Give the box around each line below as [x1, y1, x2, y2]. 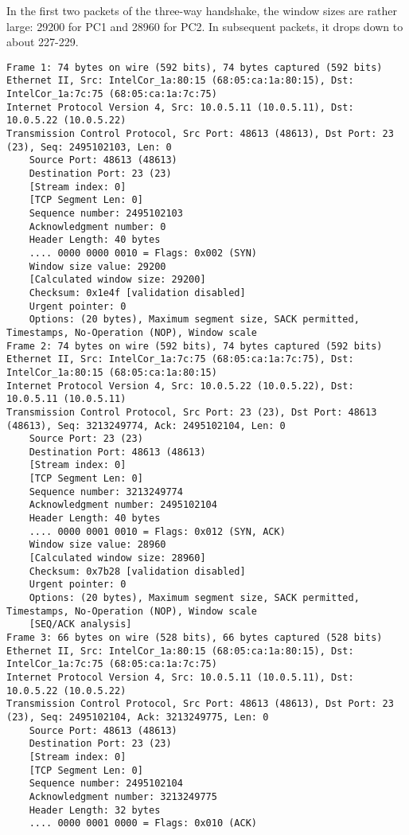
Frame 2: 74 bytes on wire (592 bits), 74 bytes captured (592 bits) [6, 340, 383, 352]
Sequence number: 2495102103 [29, 208, 183, 219]
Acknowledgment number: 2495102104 [29, 499, 217, 511]
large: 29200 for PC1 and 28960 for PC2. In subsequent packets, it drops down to [6, 18, 403, 34]
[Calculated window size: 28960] [29, 552, 206, 564]
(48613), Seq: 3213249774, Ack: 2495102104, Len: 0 [6, 419, 286, 431]
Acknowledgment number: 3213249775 [29, 790, 217, 802]
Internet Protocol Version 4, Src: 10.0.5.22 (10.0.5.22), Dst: [6, 380, 354, 392]
